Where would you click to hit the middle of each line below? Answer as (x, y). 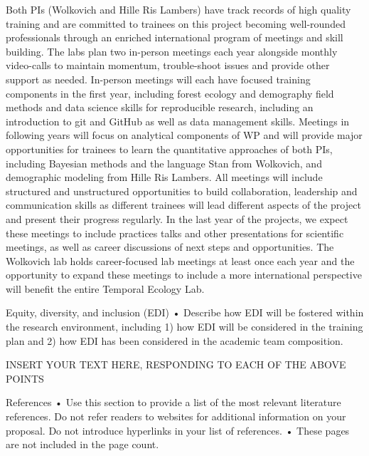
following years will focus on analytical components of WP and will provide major (184, 135)
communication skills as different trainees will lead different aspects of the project (183, 205)
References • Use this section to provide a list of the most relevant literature (173, 402)
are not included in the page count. (82, 444)
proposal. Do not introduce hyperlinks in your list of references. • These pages (178, 430)
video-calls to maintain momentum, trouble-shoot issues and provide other (168, 65)
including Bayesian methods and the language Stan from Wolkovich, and (164, 163)
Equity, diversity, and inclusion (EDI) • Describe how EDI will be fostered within (185, 312)
